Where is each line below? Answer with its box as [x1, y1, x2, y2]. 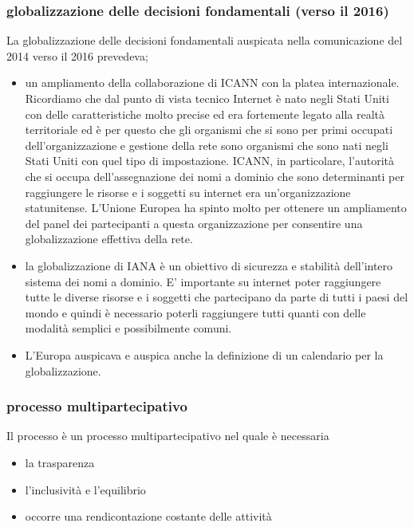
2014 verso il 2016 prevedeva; [6, 47, 148, 64]
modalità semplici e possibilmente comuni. [25, 320, 232, 336]
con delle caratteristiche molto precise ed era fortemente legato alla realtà [25, 105, 385, 122]
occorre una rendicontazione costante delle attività [25, 508, 272, 525]
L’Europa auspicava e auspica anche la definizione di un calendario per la [25, 346, 384, 363]
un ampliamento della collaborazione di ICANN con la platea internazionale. [25, 74, 400, 91]
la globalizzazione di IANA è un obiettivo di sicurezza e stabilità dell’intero [25, 257, 393, 273]
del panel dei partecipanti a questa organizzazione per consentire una [25, 214, 363, 231]
